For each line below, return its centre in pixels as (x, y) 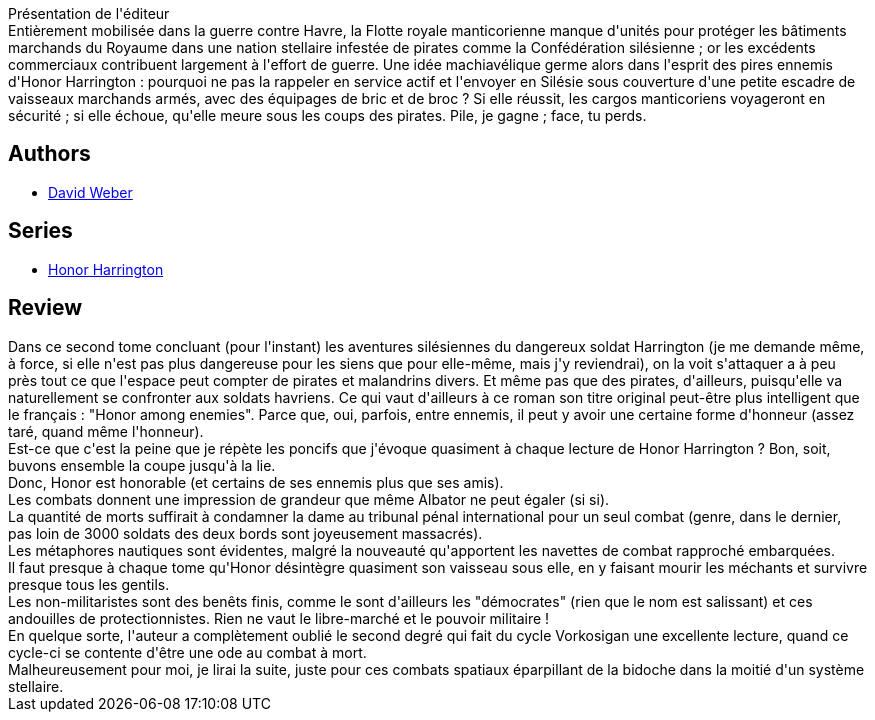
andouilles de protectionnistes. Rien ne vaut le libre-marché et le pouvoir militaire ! (279, 618)
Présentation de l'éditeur (89, 13)
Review (45, 308)
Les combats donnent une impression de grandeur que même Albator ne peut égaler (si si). (309, 499)
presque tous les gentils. (89, 584)
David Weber (90, 192)
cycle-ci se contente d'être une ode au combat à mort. (187, 652)
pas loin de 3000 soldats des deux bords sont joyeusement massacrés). (245, 533)
